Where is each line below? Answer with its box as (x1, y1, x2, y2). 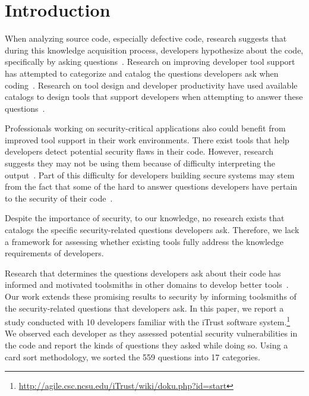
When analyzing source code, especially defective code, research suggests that (5, 32, 287, 45)
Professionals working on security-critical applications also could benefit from (5, 122, 286, 134)
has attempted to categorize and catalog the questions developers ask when (5, 67, 279, 79)
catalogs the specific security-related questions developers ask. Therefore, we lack (5, 224, 299, 236)
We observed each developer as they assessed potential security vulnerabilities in (5, 327, 298, 340)
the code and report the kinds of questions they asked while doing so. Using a (5, 339, 288, 351)
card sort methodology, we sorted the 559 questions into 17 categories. (5, 350, 260, 363)
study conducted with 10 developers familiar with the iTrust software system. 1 (5, 314, 291, 328)
